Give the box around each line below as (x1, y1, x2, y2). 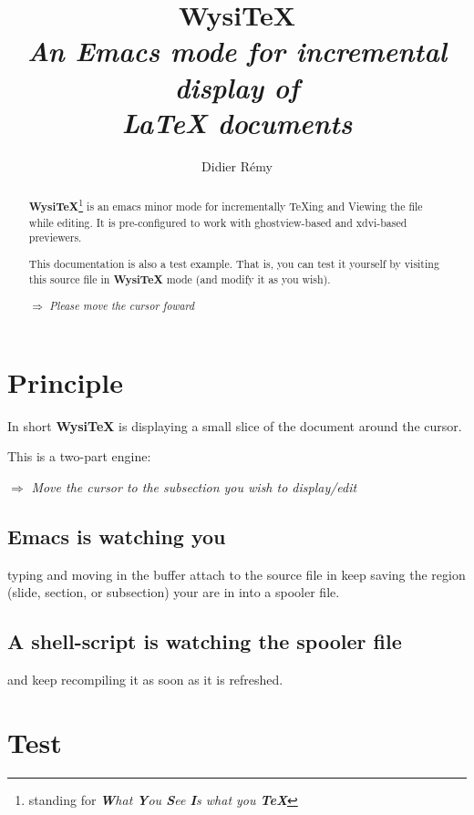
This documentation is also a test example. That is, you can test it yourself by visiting (28, 255, 439, 271)
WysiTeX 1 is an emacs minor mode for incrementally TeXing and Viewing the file (28, 196, 423, 215)
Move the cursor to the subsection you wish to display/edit (31, 477, 357, 496)
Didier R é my (201, 156, 273, 175)
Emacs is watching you (7, 521, 226, 550)
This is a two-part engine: (7, 447, 151, 466)
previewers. (28, 230, 82, 245)
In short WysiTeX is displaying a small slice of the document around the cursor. (7, 416, 462, 435)
